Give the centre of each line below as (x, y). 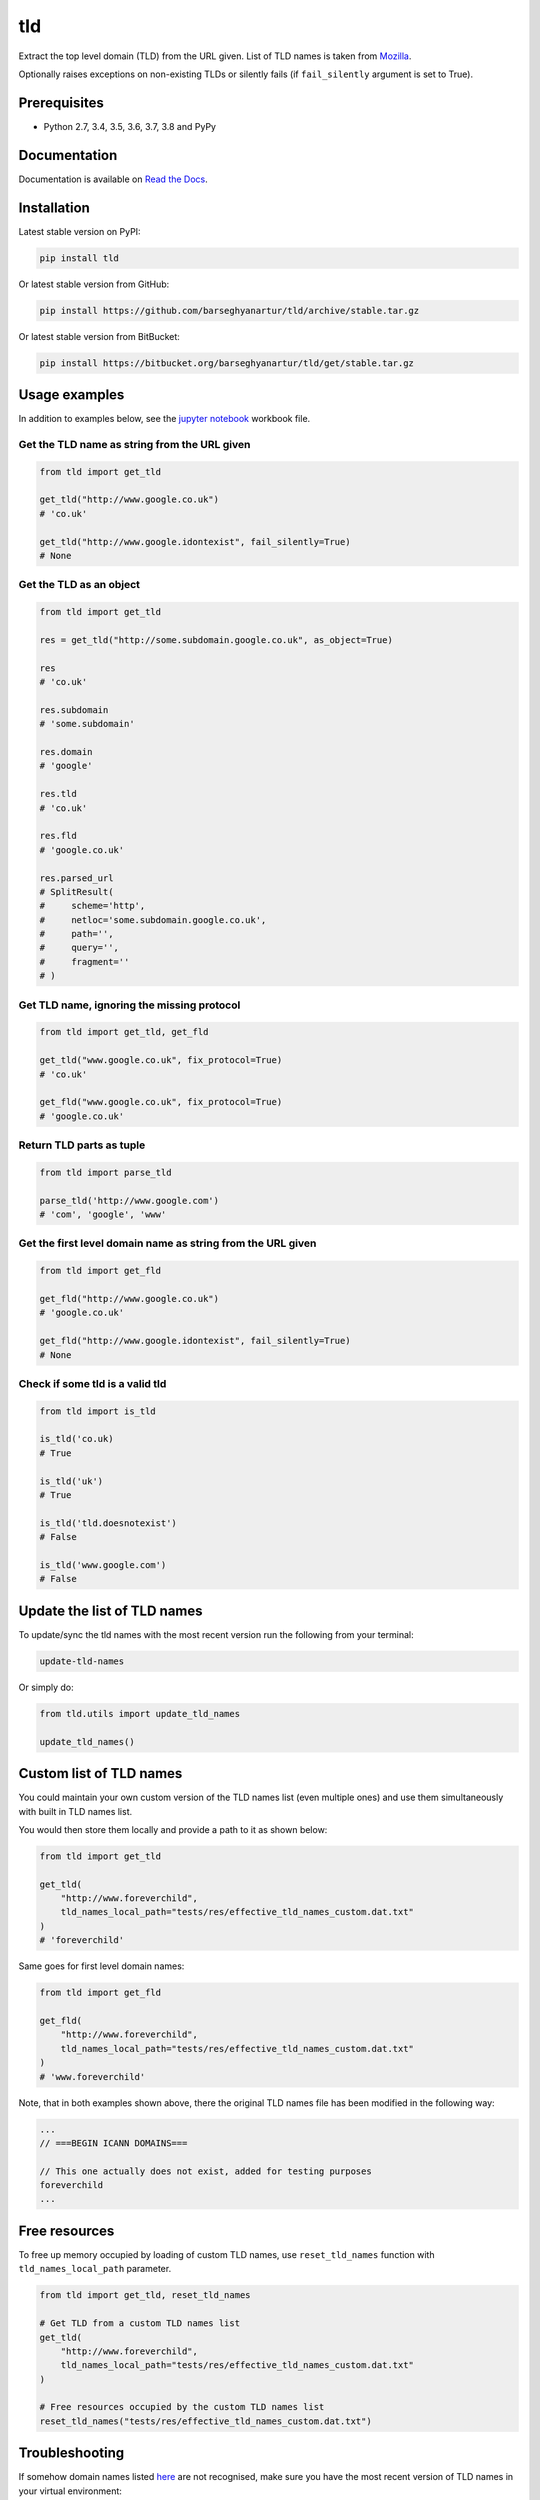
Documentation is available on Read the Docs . (113, 179)
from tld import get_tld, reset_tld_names (145, 2295)
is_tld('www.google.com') (103, 1564)
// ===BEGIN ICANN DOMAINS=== (113, 2143)
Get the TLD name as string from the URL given (134, 444)
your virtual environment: (70, 2491)
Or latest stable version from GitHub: (94, 284)
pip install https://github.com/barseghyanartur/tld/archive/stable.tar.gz (229, 310)
